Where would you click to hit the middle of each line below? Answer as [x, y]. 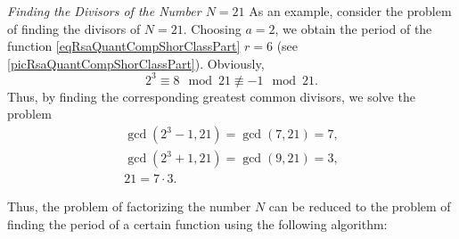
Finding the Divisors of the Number [104, 11]
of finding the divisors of [74, 28]
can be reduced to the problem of [360, 206]
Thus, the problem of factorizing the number [129, 206]
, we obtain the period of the [353, 28]
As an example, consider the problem [350, 11]
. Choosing [212, 28]
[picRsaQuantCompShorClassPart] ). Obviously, [136, 63]
